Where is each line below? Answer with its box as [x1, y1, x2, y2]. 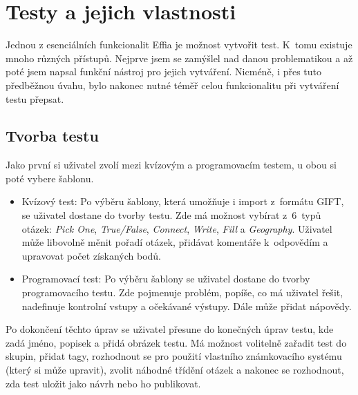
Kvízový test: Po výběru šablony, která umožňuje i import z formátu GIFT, [21, 194, 344, 209]
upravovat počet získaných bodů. [21, 248, 161, 262]
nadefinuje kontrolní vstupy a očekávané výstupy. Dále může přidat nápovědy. [21, 298, 352, 313]
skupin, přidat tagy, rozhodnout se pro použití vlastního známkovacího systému [6, 349, 342, 363]
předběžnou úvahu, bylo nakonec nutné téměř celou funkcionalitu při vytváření [6, 77, 339, 92]
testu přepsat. [6, 91, 64, 106]
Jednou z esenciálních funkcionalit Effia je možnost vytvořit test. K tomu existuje [6, 37, 352, 52]
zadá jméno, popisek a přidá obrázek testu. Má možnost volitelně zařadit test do [6, 335, 347, 349]
